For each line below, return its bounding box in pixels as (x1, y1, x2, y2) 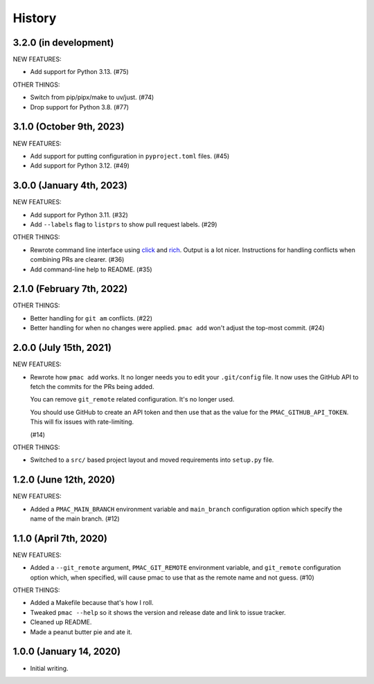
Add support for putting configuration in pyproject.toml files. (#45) (30, 152, 230, 160)
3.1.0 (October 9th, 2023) (12, 121, 125, 133)
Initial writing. (30, 664, 69, 672)
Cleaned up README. (30, 618, 92, 627)
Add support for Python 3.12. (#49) (30, 161, 130, 170)
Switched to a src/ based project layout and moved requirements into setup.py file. (30, 456, 274, 464)
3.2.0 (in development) (12, 37, 114, 48)
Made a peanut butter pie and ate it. (30, 627, 133, 636)
